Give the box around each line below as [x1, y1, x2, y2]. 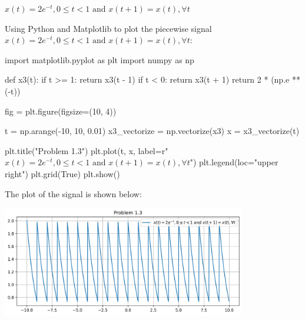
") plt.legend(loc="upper [190, 156, 279, 168]
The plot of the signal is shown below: [5, 187, 142, 200]
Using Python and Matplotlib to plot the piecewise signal [5, 22, 212, 34]
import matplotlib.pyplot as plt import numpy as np [5, 53, 194, 66]
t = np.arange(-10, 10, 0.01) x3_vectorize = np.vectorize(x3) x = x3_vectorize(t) [5, 125, 300, 137]
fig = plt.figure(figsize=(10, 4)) [5, 105, 117, 117]
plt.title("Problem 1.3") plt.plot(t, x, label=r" [5, 144, 168, 156]
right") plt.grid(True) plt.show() [5, 167, 120, 179]
